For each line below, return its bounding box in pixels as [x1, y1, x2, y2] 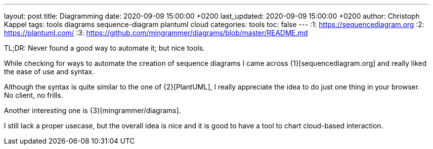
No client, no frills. [4, 91, 63, 99]
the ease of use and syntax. [4, 67, 94, 76]
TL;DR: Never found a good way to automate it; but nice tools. [4, 44, 205, 52]
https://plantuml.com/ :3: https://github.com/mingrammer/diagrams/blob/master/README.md [4, 29, 308, 37]
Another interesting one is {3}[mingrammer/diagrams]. [4, 106, 181, 115]
